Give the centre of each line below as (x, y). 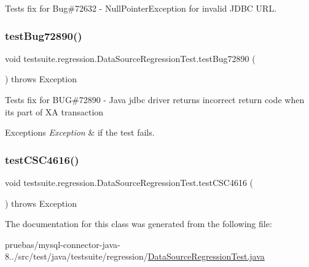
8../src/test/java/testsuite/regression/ (76, 256)
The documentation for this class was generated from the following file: (139, 224)
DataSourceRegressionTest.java (206, 256)
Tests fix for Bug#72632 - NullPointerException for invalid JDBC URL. (141, 8)
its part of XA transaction (54, 111)
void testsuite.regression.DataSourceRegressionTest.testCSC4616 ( (129, 182)
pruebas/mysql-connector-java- (63, 244)
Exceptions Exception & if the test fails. (80, 132)
